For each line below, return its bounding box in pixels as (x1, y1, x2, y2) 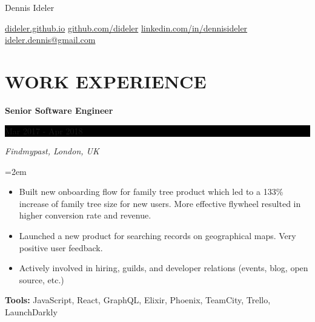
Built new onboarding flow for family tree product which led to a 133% (19, 185, 283, 198)
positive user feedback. (19, 241, 103, 254)
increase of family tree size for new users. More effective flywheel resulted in (19, 197, 301, 209)
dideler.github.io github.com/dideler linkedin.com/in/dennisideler (5, 21, 248, 34)
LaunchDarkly (5, 306, 58, 318)
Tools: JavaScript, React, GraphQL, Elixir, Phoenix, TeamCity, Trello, (5, 294, 271, 306)
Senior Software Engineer (5, 103, 113, 116)
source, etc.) (19, 273, 64, 286)
